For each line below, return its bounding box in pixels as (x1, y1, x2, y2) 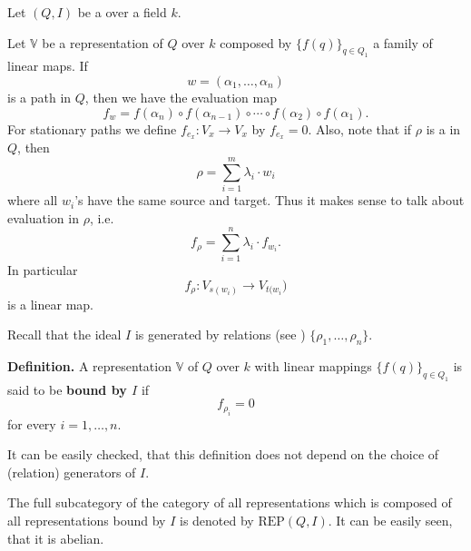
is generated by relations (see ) (134, 325, 306, 344)
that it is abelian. (7, 528, 104, 547)
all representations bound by (7, 511, 166, 530)
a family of (373, 33, 433, 52)
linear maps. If (7, 56, 88, 75)
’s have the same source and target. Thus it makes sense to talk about (74, 191, 465, 210)
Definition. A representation (7, 356, 172, 375)
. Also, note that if (308, 119, 412, 138)
